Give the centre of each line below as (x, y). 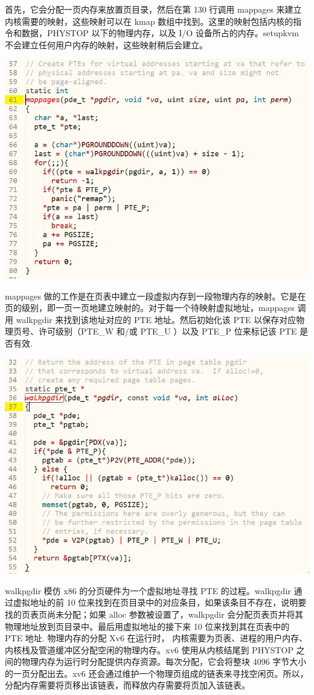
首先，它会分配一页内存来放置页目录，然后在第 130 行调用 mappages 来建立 (153, 9)
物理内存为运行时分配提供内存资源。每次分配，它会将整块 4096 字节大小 (164, 661)
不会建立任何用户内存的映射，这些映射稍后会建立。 (106, 44)
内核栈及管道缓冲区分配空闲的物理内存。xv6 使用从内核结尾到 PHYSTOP (149, 649)
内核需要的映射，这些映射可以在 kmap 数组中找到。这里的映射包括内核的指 (153, 21)
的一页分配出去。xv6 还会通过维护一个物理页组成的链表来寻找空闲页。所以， (157, 673)
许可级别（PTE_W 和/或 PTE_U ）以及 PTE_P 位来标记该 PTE (168, 331)
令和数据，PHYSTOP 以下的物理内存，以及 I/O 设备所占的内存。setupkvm (152, 33)
